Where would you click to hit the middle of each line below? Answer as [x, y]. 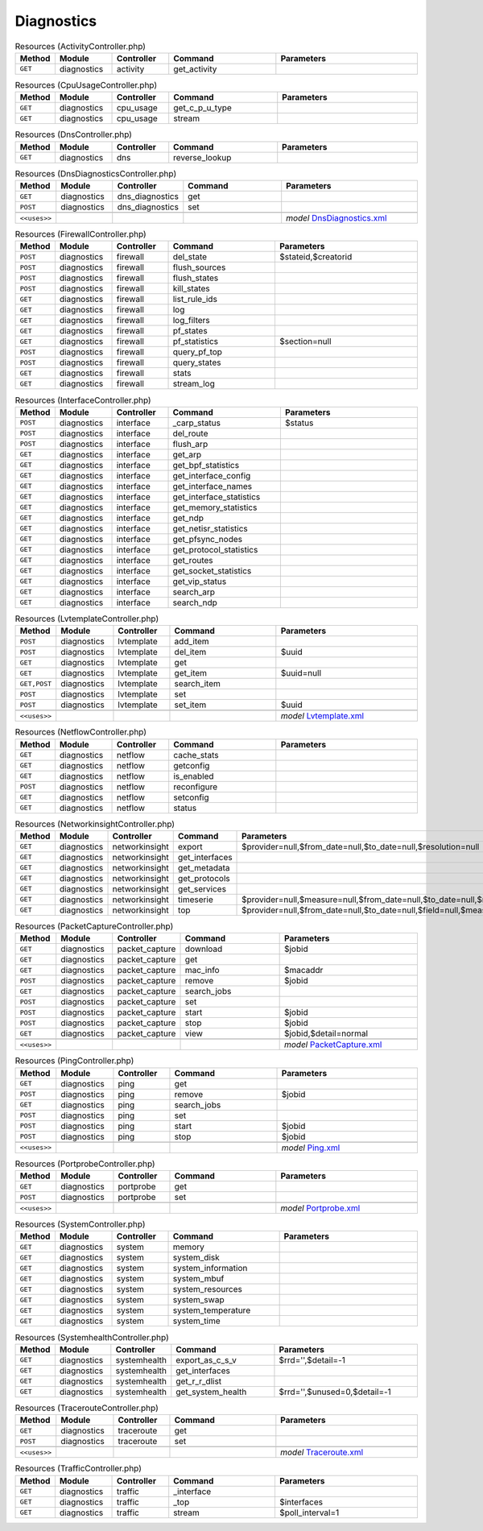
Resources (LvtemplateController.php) [87, 619]
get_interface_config [212, 475]
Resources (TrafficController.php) [78, 1468]
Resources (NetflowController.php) [81, 732]
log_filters [192, 321]
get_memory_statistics [215, 507]
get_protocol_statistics [215, 549]
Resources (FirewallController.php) [80, 234]
